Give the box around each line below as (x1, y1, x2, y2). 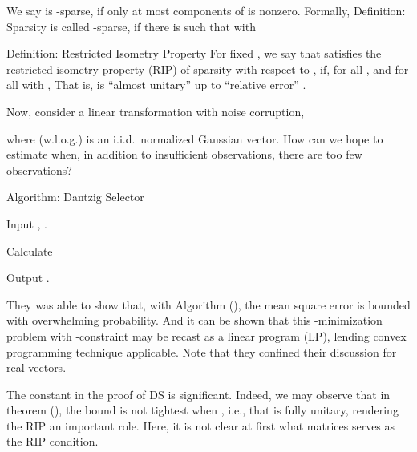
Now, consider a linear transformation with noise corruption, (6, 103, 305, 119)
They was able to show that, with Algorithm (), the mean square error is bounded (6, 296, 411, 313)
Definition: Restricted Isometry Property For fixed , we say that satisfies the (6, 45, 382, 62)
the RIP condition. (6, 433, 99, 450)
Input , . (6, 215, 47, 232)
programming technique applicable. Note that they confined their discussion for (6, 343, 397, 360)
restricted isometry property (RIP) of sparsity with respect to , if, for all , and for (6, 60, 409, 77)
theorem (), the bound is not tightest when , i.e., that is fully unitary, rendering (6, 402, 399, 418)
